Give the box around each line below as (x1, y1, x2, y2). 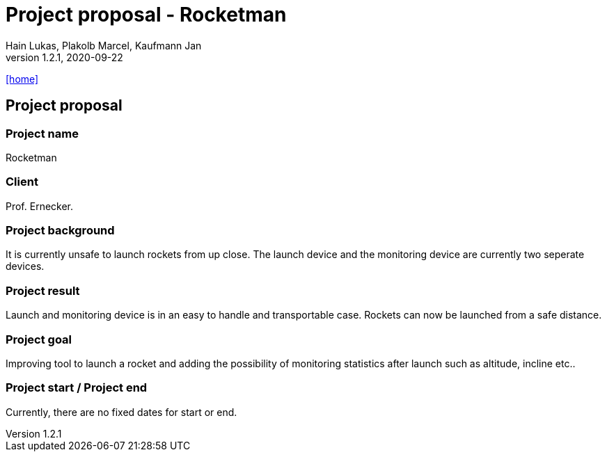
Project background (6, 223, 115, 238)
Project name (6, 126, 79, 141)
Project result (6, 283, 80, 298)
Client (6, 175, 38, 189)
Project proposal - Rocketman (6, 3, 287, 26)
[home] (6, 72, 39, 85)
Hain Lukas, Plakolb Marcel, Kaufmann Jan (6, 39, 202, 51)
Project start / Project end (6, 380, 148, 395)
